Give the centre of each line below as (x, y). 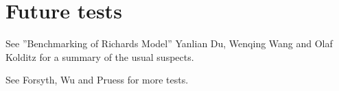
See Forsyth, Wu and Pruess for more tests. (97, 80)
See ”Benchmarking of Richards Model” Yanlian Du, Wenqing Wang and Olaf (169, 43)
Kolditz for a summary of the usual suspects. (100, 56)
